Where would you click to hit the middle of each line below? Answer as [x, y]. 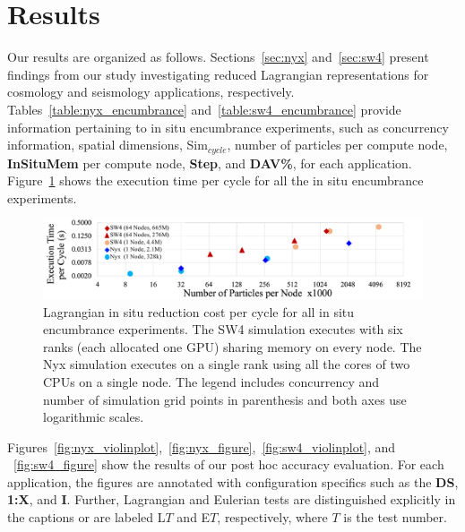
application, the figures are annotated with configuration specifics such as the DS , [233, 481]
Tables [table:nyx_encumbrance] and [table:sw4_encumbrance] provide [204, 109]
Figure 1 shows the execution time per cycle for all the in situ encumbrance [215, 180]
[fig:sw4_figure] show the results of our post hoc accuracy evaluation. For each [229, 464]
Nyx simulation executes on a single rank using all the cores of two [227, 364]
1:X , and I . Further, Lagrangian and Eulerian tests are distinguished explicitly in [232, 499]
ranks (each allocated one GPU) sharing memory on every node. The [232, 346]
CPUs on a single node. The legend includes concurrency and [211, 381]
